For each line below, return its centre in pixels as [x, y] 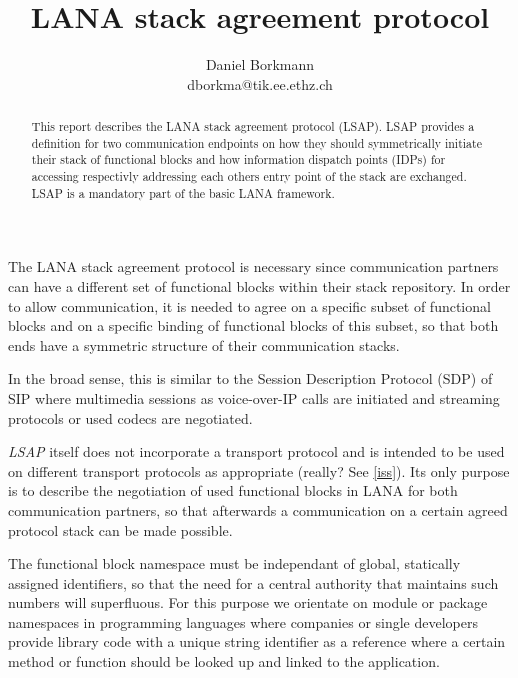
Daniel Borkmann [260, 64]
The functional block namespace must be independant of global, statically [234, 563]
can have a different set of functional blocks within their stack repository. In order [259, 285]
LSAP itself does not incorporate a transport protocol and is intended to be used [256, 451]
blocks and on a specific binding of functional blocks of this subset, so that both [253, 325]
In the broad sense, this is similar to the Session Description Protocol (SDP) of [250, 378]
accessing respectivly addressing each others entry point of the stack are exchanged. [249, 176]
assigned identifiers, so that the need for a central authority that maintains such [253, 582]
